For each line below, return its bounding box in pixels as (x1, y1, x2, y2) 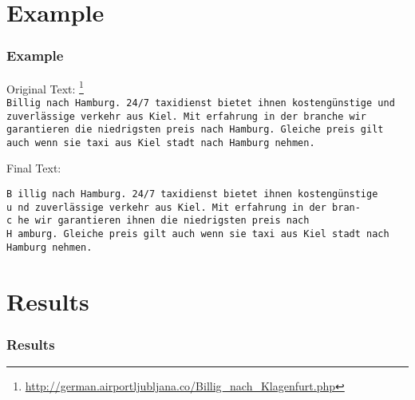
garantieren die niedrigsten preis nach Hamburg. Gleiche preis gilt (6, 124, 384, 136)
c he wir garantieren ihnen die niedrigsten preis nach (6, 215, 310, 227)
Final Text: (6, 160, 61, 176)
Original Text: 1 (6, 77, 84, 97)
